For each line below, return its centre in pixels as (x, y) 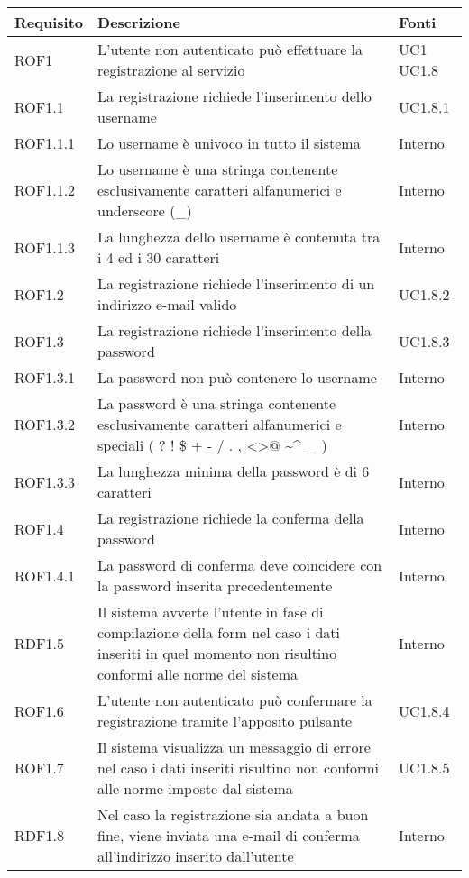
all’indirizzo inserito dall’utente (196, 856)
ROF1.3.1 (45, 377)
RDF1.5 (39, 643)
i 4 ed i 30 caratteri (159, 257)
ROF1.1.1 (45, 143)
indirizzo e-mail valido (167, 304)
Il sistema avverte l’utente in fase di (211, 612)
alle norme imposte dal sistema (195, 788)
